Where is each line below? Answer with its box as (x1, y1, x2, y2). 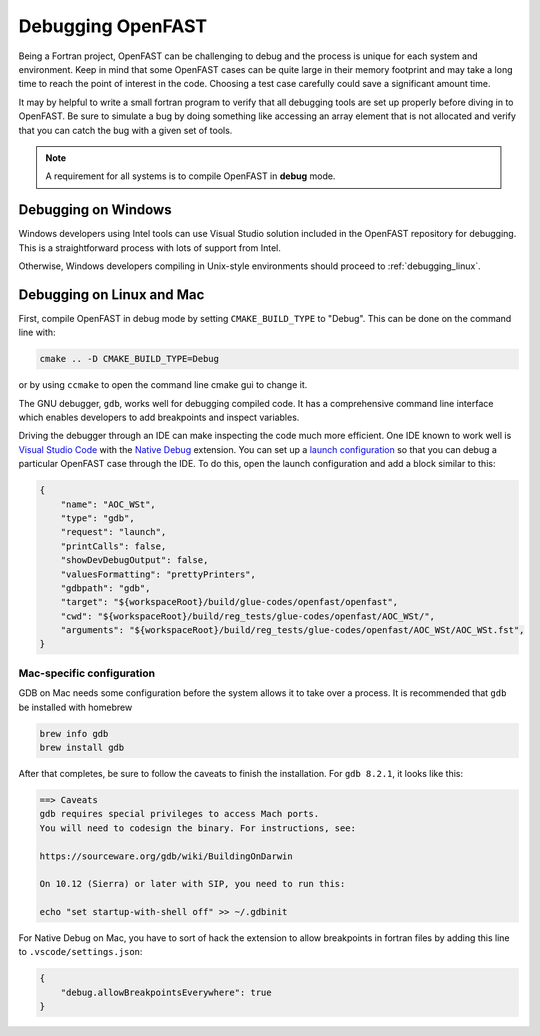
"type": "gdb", (60, 512, 135, 524)
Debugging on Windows (18, 201, 172, 219)
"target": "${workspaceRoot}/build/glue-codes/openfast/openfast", (60, 596, 399, 608)
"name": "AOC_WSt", (60, 498, 157, 510)
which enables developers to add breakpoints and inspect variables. (18, 411, 300, 424)
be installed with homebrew (18, 701, 133, 713)
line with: (18, 326, 56, 339)
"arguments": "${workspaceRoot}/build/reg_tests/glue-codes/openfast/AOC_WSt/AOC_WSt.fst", (60, 625, 525, 636)
